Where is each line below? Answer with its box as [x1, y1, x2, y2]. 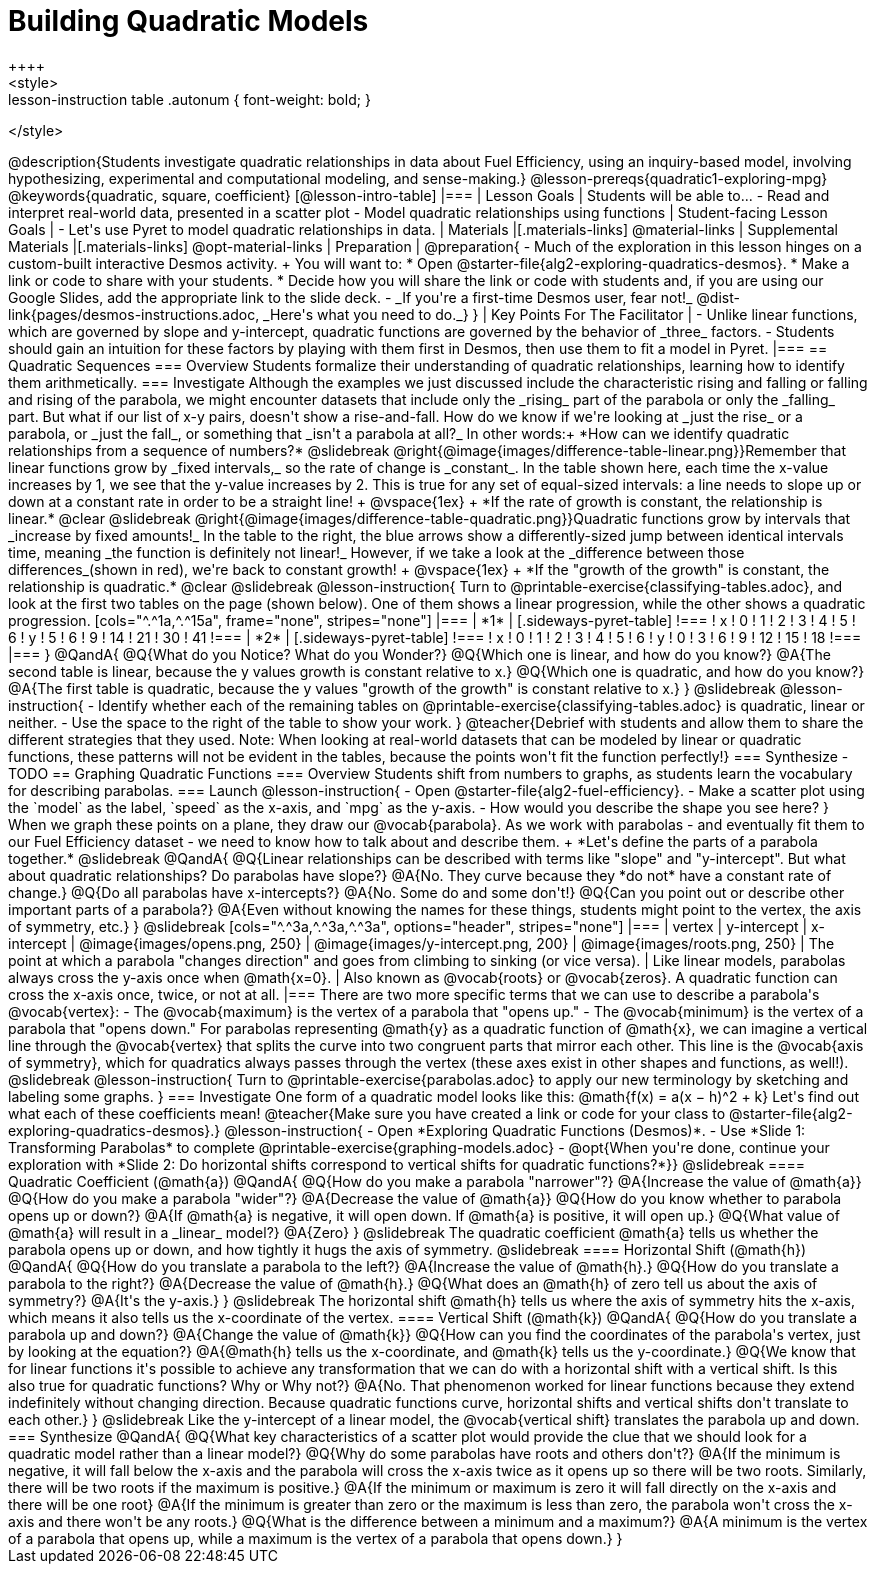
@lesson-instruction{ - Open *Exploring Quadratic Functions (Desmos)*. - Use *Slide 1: [224, 1121, 806, 1139]
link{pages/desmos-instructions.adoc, [8, 305, 260, 323]
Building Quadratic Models [8, 4, 369, 38]
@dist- [696, 288, 740, 306]
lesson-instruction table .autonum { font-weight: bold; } [8, 90, 371, 108]
